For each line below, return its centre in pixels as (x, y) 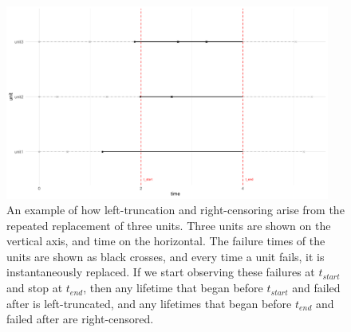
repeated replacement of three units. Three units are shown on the (169, 225)
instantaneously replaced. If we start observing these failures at (161, 272)
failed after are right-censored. (80, 319)
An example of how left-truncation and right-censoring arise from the (175, 210)
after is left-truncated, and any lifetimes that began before (149, 303)
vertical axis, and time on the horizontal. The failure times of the (166, 241)
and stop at (35, 288)
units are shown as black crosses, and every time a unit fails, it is (166, 256)
